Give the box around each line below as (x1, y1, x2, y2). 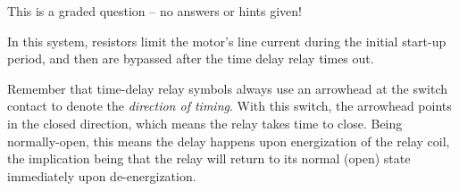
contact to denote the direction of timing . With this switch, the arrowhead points (7, 96, 452, 115)
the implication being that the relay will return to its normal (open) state (7, 149, 411, 168)
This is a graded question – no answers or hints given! (7, 2, 302, 20)
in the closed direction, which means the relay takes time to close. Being (7, 113, 403, 132)
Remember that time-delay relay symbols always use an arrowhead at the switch (7, 79, 447, 97)
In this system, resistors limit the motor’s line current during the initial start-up (7, 31, 446, 50)
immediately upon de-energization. (7, 166, 196, 185)
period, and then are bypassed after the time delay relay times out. (7, 49, 374, 68)
